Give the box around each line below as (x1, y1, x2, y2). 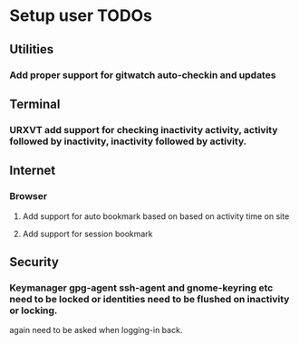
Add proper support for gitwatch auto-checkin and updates (9, 69, 276, 81)
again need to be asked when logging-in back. (9, 325, 183, 336)
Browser (9, 190, 48, 203)
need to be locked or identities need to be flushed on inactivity (9, 292, 290, 305)
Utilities (9, 42, 54, 57)
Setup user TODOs (9, 5, 152, 26)
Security (9, 254, 59, 270)
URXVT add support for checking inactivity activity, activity (9, 123, 278, 136)
